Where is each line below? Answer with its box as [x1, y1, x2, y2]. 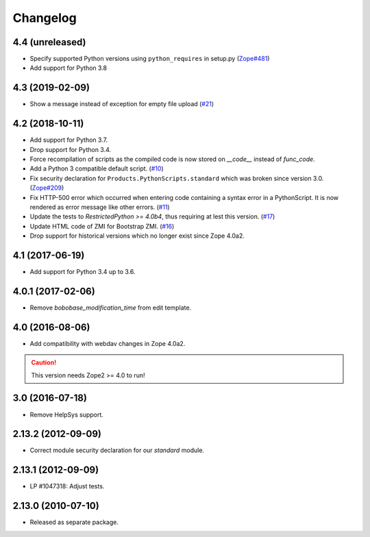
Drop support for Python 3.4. [29, 145, 112, 153]
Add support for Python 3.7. [29, 136, 108, 144]
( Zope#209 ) [29, 184, 64, 192]
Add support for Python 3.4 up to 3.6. [29, 268, 136, 276]
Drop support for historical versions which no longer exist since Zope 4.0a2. [29, 232, 245, 240]
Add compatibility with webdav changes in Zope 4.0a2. [29, 339, 186, 347]
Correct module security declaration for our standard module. [29, 446, 205, 455]
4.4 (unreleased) [12, 36, 86, 48]
